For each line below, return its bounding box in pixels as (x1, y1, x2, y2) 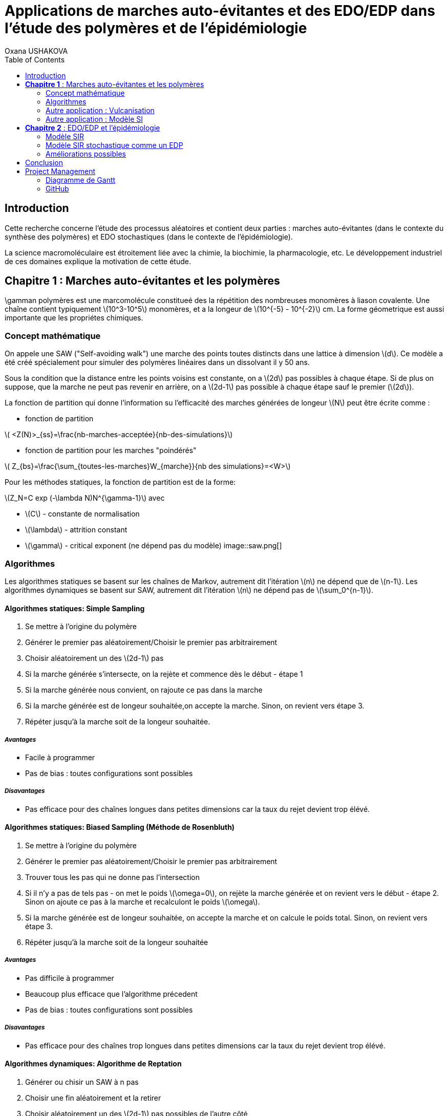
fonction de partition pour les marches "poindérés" (25, 446, 197, 455)
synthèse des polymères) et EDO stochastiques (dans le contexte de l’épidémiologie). (5, 232, 293, 241)
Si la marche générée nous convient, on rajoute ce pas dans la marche (25, 685, 263, 695)
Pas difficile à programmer (25, 973, 114, 982)
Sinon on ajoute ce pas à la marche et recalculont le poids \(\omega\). (25, 897, 260, 906)
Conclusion (25, 158, 63, 167)
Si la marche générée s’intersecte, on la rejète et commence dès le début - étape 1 (25, 670, 303, 679)
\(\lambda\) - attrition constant (25, 525, 127, 534)
